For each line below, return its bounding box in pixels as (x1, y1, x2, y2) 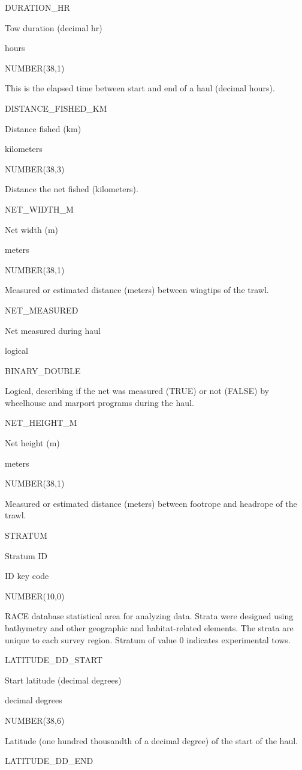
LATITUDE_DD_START (5, 653, 102, 666)
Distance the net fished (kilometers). (5, 183, 138, 195)
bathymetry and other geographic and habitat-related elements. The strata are (5, 622, 294, 634)
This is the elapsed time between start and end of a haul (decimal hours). (5, 82, 275, 94)
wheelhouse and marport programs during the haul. (5, 396, 194, 408)
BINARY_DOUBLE (5, 364, 81, 377)
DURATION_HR (5, 1, 70, 13)
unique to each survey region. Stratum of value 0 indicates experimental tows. (5, 633, 291, 646)
